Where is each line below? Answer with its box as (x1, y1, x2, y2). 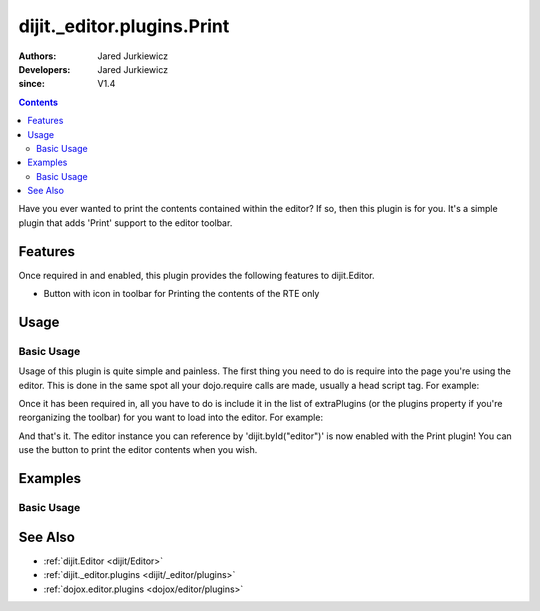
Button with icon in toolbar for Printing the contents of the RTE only (43, 288, 320, 300)
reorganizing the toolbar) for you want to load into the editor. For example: (18, 411, 324, 424)
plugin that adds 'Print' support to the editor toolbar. (18, 216, 233, 229)
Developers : (18, 63, 71, 75)
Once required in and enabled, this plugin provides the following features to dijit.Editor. (18, 269, 375, 281)
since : (18, 78, 45, 90)
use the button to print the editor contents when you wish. (18, 444, 258, 456)
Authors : (18, 50, 57, 62)
